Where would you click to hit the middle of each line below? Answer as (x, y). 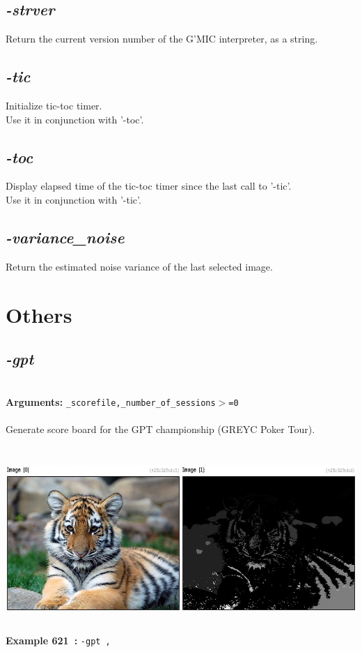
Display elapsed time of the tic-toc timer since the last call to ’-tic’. (149, 186)
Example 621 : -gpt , (58, 640)
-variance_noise (65, 237)
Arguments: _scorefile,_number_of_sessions (111, 401)
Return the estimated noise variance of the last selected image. (139, 266)
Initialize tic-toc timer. (54, 105)
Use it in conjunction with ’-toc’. (75, 119)
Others (39, 314)
